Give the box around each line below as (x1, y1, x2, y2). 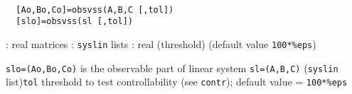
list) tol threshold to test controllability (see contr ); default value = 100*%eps (6, 74, 348, 89)
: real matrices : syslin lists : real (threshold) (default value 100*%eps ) (6, 36, 316, 51)
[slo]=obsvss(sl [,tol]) (16, 16, 133, 27)
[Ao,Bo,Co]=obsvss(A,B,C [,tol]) (16, 4, 174, 15)
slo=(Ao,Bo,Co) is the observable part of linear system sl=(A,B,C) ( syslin (6, 60, 338, 75)
